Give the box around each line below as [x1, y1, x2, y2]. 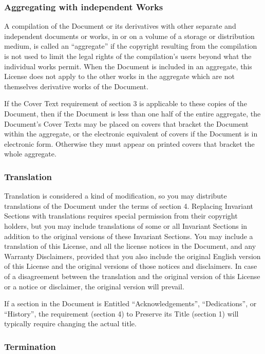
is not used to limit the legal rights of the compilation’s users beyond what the [4, 51, 252, 61]
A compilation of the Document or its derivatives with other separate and [4, 21, 236, 31]
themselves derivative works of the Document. [4, 81, 148, 91]
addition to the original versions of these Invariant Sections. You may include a [4, 230, 253, 241]
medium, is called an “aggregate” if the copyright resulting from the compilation [4, 41, 257, 51]
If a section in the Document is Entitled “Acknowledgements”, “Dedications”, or [4, 298, 257, 309]
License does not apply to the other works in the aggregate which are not [4, 71, 235, 82]
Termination [4, 340, 56, 352]
